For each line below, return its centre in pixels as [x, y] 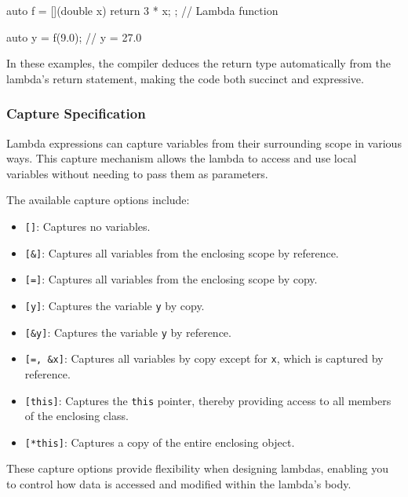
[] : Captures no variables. [87, 226]
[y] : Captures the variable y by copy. [115, 305]
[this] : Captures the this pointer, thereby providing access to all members [208, 400]
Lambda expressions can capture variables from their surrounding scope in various [204, 143]
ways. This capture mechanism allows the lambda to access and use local [182, 158]
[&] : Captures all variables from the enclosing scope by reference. [182, 252]
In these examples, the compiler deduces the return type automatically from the [199, 63]
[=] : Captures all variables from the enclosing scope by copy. [171, 279]
